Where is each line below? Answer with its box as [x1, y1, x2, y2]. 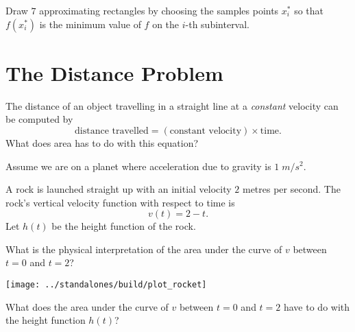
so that [294, 3, 324, 17]
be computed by [5, 112, 73, 126]
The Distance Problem [5, 58, 223, 86]
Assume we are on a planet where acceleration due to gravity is [5, 158, 271, 173]
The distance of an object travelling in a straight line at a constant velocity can [5, 98, 339, 112]
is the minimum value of [39, 16, 141, 31]
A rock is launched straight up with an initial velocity [5, 182, 232, 196]
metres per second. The [242, 182, 341, 196]
